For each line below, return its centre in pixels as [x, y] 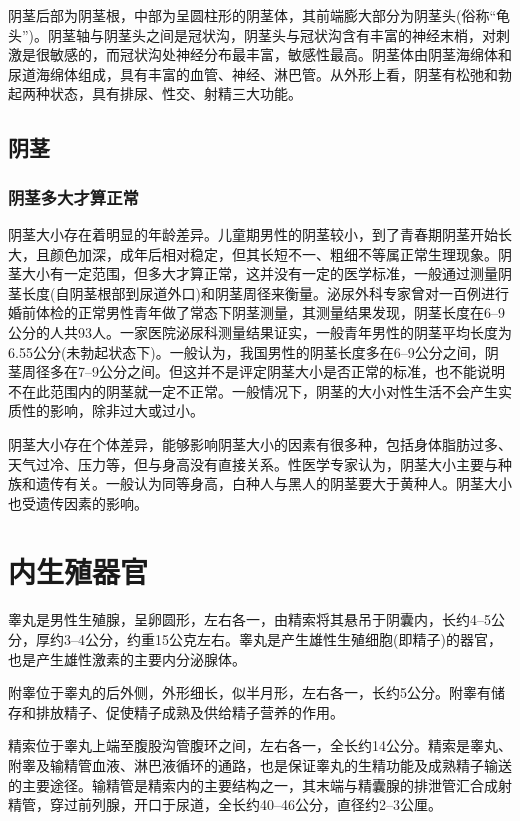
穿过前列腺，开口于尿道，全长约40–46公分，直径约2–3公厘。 [245, 804]
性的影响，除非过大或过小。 [112, 410]
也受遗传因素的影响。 [78, 502]
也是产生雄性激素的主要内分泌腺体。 [127, 658]
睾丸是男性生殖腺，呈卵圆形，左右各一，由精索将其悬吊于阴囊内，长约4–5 [249, 619]
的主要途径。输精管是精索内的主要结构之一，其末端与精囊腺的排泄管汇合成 [253, 784]
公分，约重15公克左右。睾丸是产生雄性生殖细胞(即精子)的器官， [293, 639]
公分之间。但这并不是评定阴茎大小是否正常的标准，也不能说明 [301, 371]
